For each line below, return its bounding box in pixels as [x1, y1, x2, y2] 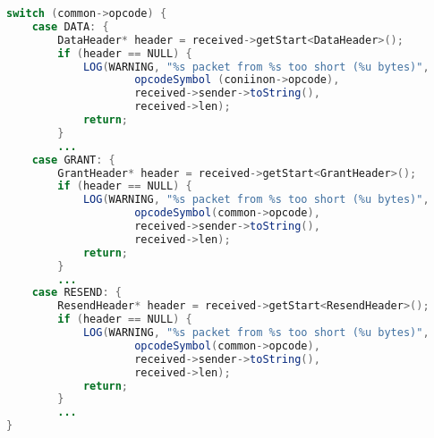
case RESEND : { [31, 286, 122, 299]
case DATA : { [31, 20, 109, 33]
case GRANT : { [31, 153, 115, 166]
